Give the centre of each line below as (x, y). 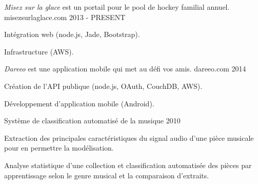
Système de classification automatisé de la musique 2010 (92, 121)
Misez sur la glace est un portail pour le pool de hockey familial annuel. (117, 7)
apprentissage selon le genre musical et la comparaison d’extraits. (107, 175)
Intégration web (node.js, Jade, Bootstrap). (72, 34)
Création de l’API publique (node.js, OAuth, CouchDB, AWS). (103, 86)
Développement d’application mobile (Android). (79, 103)
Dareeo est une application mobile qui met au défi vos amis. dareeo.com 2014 (125, 69)
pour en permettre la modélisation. (59, 148)
